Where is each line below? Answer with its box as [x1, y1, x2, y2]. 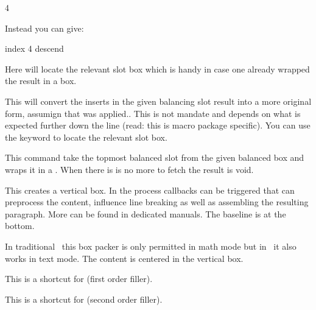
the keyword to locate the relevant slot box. [5, 130, 167, 143]
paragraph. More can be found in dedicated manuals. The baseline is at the [5, 207, 286, 220]
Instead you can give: [5, 21, 84, 34]
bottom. [5, 219, 35, 232]
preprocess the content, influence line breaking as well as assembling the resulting [5, 196, 309, 208]
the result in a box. [5, 74, 77, 87]
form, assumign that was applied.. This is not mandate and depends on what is [5, 107, 301, 119]
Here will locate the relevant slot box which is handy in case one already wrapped [5, 62, 310, 75]
